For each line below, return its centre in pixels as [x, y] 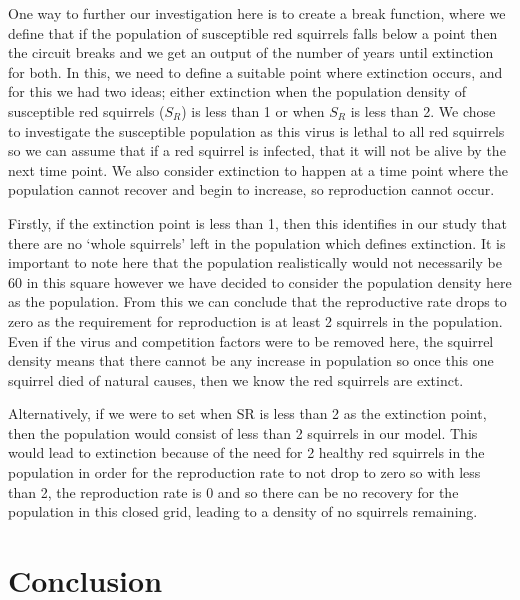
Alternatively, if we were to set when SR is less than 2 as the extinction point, [247, 413]
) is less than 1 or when [253, 110]
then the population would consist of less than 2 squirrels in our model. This [243, 432]
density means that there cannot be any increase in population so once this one [251, 360]
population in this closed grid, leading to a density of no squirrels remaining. [243, 511]
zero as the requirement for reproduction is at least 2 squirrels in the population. [255, 320]
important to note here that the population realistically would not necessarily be [255, 262]
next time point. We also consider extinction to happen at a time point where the [258, 169]
